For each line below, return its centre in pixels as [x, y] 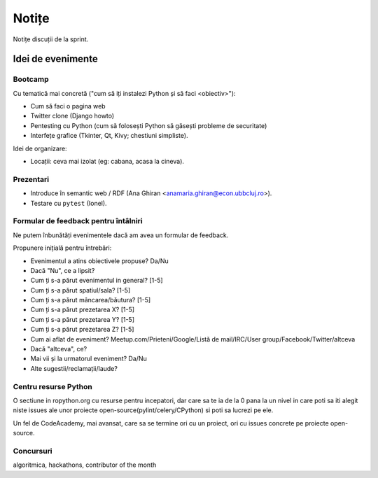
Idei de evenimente [55, 59]
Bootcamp [31, 79]
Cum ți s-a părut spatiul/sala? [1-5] [80, 290]
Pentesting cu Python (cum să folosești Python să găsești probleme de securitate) [149, 125]
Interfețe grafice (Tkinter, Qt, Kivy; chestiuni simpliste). [109, 136]
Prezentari [31, 179]
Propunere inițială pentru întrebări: [62, 248]
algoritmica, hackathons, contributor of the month [85, 465]
